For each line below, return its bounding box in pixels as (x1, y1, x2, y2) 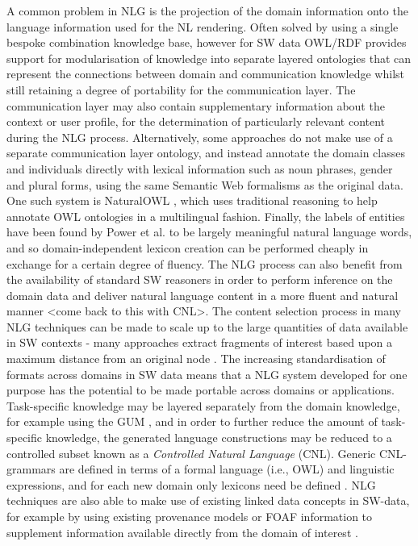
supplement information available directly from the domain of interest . (6, 523, 358, 540)
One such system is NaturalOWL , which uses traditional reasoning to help (6, 192, 378, 209)
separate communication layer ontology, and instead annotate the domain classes (6, 144, 405, 161)
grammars (6, 461, 56, 477)
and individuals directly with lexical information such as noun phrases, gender (6, 160, 393, 177)
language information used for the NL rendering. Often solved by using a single (6, 18, 399, 35)
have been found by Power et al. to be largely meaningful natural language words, (6, 223, 412, 240)
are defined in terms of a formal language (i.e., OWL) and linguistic (59, 461, 395, 477)
